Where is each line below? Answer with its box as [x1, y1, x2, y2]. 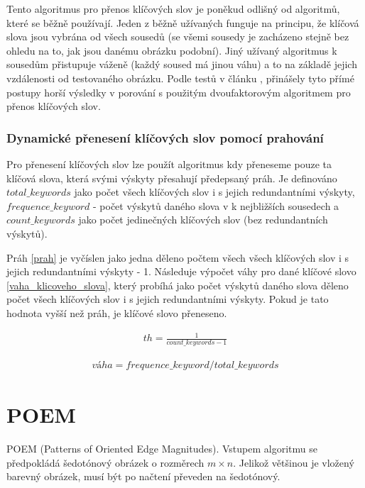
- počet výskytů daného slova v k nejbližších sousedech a [93, 198, 339, 213]
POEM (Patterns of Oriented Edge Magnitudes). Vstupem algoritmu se [6, 441, 317, 456]
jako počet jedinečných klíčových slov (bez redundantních [78, 212, 328, 227]
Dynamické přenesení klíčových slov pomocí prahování [6, 128, 324, 146]
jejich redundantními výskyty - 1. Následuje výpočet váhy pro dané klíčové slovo [6, 264, 356, 279]
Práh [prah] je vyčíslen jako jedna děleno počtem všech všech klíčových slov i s [6, 250, 349, 265]
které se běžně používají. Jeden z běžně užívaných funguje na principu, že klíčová [6, 15, 359, 30]
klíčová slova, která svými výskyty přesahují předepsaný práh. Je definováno [6, 170, 337, 185]
